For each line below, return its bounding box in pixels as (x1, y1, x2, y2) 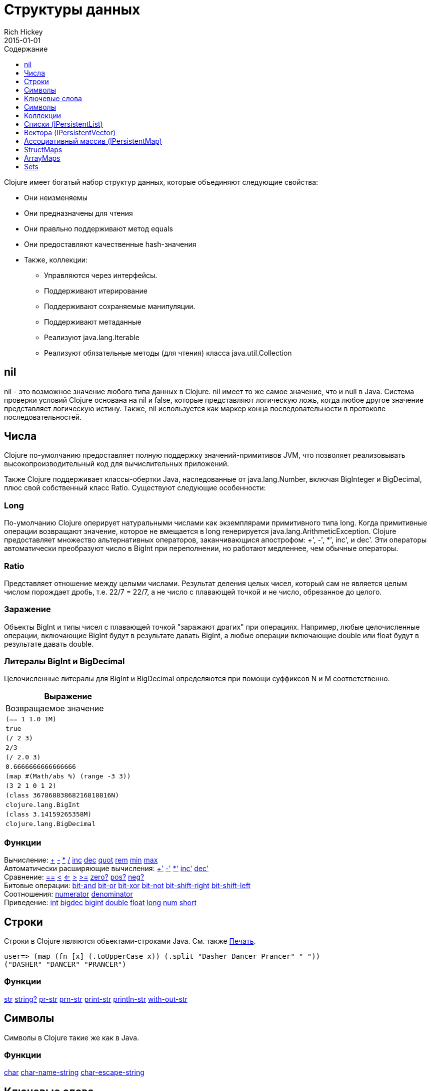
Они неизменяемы (24, 193, 87, 202)
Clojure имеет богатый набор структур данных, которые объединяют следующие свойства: (4, 177, 318, 186)
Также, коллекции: (24, 255, 88, 264)
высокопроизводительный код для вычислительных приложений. (4, 459, 229, 468)
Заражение (4, 604, 51, 615)
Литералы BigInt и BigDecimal (4, 656, 125, 667)
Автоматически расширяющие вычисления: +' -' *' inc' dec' (4, 864, 209, 873)
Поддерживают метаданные (44, 317, 141, 326)
